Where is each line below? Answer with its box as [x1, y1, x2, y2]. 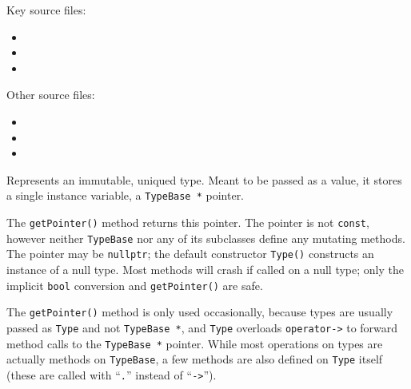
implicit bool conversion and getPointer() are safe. [6, 276, 263, 293]
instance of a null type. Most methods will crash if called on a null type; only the [6, 260, 404, 277]
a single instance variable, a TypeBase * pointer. [6, 187, 245, 204]
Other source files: [6, 86, 95, 103]
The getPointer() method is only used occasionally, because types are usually [6, 304, 393, 320]
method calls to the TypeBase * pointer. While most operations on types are [6, 335, 383, 351]
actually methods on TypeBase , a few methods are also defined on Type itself [6, 351, 383, 367]
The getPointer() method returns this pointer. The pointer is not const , [6, 214, 369, 230]
